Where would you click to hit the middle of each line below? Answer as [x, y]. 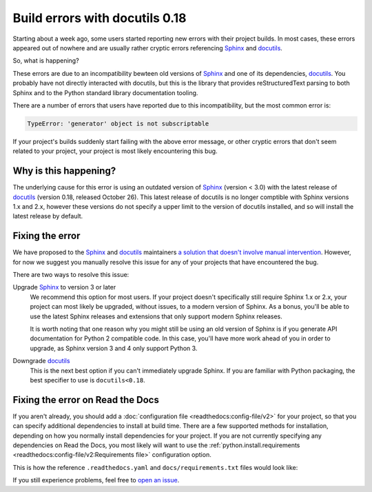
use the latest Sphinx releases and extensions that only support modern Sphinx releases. [156, 316]
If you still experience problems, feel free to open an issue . [96, 480]
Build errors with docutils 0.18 [100, 18]
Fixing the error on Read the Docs [86, 400]
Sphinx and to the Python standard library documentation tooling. [105, 92]
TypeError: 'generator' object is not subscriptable [118, 123]
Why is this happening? [64, 171]
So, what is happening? [46, 61]
